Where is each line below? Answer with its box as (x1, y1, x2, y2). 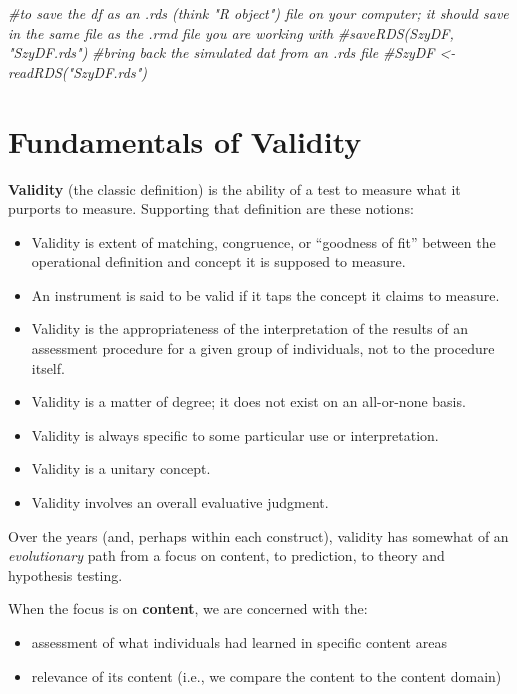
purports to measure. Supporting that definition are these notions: (8, 198, 414, 219)
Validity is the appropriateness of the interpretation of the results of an (31, 318, 468, 339)
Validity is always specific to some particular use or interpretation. (31, 424, 439, 445)
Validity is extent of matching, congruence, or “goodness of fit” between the (31, 231, 496, 252)
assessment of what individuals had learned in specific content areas (31, 632, 447, 652)
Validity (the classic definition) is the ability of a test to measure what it (8, 178, 461, 199)
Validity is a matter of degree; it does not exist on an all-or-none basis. (31, 391, 466, 412)
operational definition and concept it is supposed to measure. (31, 251, 406, 272)
